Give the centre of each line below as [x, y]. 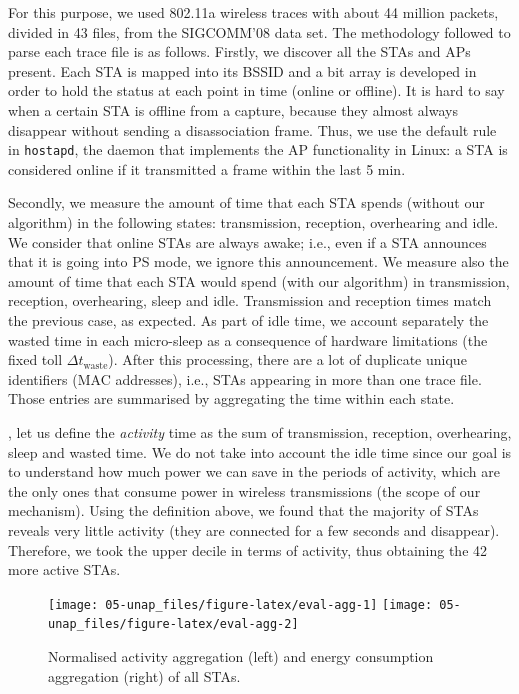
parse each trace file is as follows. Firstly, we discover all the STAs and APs [239, 51]
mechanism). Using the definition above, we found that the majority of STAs [243, 510]
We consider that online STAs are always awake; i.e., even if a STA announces [247, 241]
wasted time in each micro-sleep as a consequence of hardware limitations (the [248, 339]
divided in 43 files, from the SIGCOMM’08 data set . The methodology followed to [259, 31]
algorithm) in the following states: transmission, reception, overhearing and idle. [253, 222]
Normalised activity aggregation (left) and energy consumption [241, 656]
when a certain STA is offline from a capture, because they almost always [233, 109]
